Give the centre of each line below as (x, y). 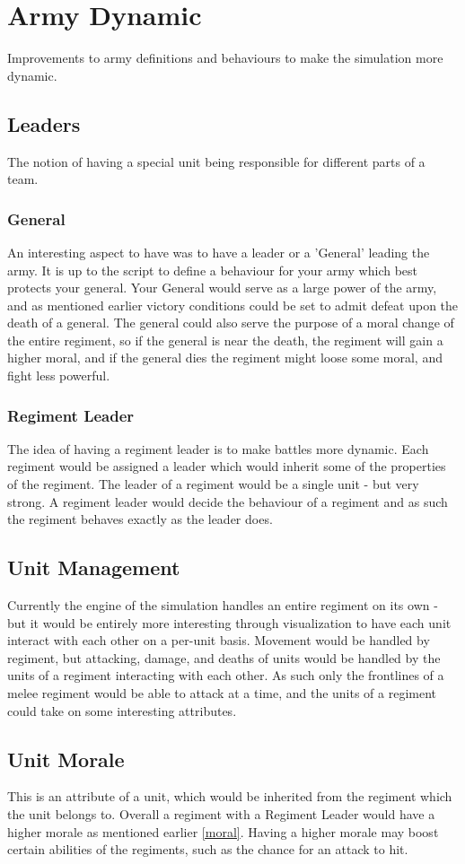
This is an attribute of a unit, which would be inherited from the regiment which (230, 796)
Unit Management (94, 567)
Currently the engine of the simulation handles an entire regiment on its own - (223, 605)
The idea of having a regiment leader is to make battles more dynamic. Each (218, 448)
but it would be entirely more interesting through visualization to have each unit (229, 622)
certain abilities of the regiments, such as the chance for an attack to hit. (208, 849)
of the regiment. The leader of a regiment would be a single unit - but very (213, 484)
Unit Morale (66, 759)
